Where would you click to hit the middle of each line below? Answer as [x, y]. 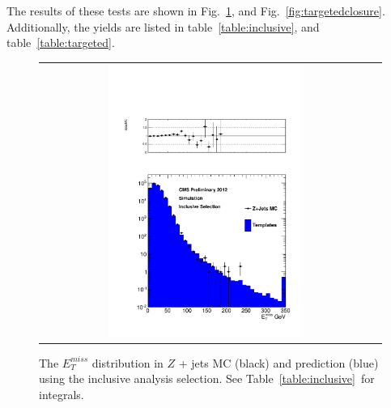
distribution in [127, 362]
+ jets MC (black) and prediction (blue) [278, 362]
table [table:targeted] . [61, 42]
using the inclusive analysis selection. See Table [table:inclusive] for [207, 378]
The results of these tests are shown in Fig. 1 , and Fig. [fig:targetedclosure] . [196, 11]
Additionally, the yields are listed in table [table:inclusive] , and [163, 26]
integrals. [62, 394]
